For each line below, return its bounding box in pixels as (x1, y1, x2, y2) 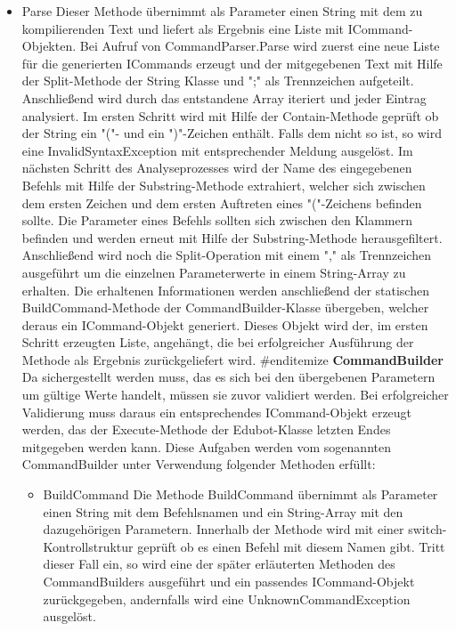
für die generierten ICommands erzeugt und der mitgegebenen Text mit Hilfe (21, 53, 443, 72)
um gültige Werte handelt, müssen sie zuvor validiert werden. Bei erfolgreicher (21, 385, 449, 404)
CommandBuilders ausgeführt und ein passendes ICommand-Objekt (43, 572, 415, 590)
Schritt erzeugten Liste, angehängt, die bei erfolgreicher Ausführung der (21, 333, 414, 352)
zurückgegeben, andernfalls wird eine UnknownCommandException (43, 589, 411, 608)
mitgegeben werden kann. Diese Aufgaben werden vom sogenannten (21, 437, 391, 456)
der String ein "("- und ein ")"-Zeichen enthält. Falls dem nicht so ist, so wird (21, 124, 442, 142)
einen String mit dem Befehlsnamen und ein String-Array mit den (43, 502, 403, 521)
